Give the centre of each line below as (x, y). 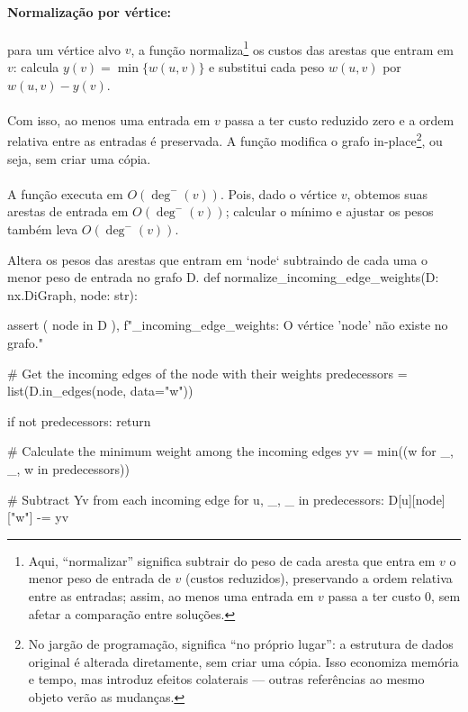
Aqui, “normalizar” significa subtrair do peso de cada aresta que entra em (232, 560)
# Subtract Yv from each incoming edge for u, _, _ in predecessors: (196, 499)
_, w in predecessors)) (69, 468)
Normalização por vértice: (90, 11)
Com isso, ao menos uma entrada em (109, 119)
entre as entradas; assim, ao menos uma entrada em (171, 595)
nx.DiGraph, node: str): (72, 294)
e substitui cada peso (267, 67)
